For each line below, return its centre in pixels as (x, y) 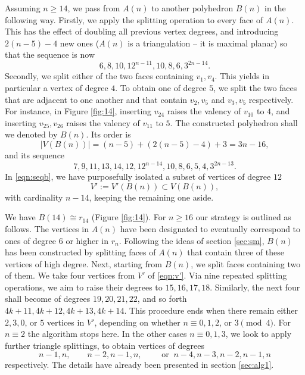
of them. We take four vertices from (70, 275)
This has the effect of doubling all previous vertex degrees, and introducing (142, 31)
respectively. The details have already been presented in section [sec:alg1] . (139, 365)
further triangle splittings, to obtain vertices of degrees (105, 345)
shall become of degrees (48, 299)
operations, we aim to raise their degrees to (84, 287)
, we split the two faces (255, 88)
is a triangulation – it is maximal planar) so (208, 43)
